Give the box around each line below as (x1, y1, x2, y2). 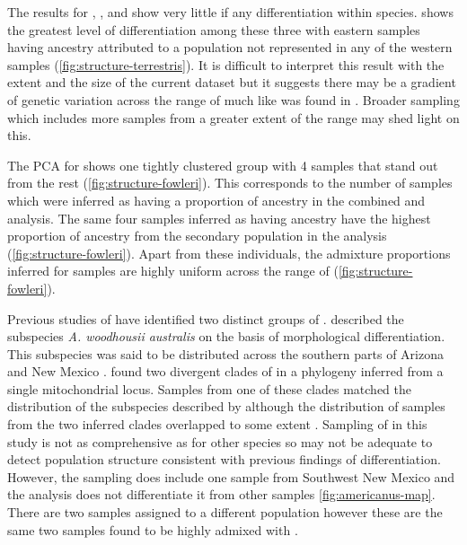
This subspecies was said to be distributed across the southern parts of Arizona (7, 344, 444, 363)
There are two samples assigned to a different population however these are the (7, 503, 443, 522)
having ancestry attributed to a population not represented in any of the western (7, 38, 453, 57)
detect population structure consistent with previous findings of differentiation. (7, 450, 441, 469)
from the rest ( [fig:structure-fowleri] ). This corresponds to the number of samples (7, 173, 453, 192)
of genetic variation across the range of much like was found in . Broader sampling (7, 90, 460, 109)
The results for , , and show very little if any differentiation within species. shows (7, 3, 454, 21)
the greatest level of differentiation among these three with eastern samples (7, 20, 420, 39)
